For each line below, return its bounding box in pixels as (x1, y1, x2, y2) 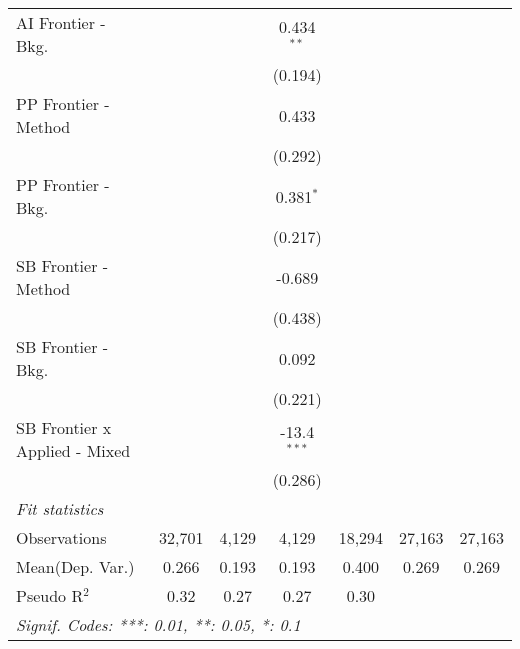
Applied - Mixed (16, 439, 131, 462)
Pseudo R (16, 584, 84, 607)
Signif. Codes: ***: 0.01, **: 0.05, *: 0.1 (16, 613, 301, 636)
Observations (16, 526, 107, 549)
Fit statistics (16, 497, 104, 520)
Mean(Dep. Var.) (16, 555, 135, 578)
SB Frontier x (16, 416, 112, 439)
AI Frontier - (16, 11, 106, 34)
